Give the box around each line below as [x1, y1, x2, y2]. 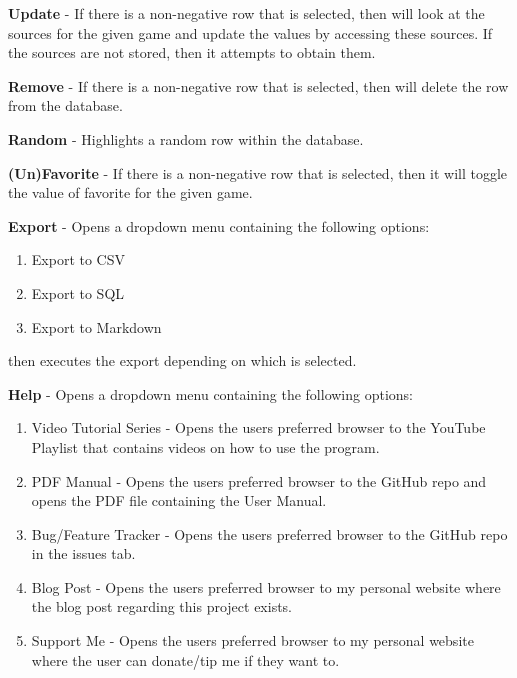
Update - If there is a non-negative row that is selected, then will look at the [8, 3, 485, 23]
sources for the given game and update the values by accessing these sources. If [8, 22, 493, 43]
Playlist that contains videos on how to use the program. [31, 436, 380, 457]
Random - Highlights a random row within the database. [8, 128, 364, 149]
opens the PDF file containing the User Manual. [31, 490, 327, 511]
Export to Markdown [31, 316, 162, 337]
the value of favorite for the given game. [8, 182, 253, 203]
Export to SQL [31, 282, 125, 303]
